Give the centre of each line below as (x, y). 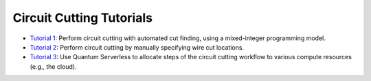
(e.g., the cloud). (53, 66)
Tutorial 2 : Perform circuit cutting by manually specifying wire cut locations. (137, 47)
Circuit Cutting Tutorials (82, 18)
